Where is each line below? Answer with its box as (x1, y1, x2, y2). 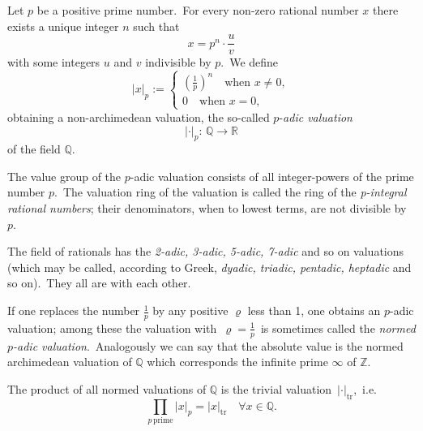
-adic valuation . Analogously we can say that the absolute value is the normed (13, 337, 404, 354)
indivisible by (145, 54, 211, 71)
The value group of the (7, 167, 122, 184)
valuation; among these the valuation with (7, 319, 217, 336)
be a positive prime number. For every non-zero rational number (36, 2, 359, 18)
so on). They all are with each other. (7, 274, 191, 291)
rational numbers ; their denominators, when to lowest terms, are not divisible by (7, 200, 407, 217)
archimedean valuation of (7, 353, 132, 370)
